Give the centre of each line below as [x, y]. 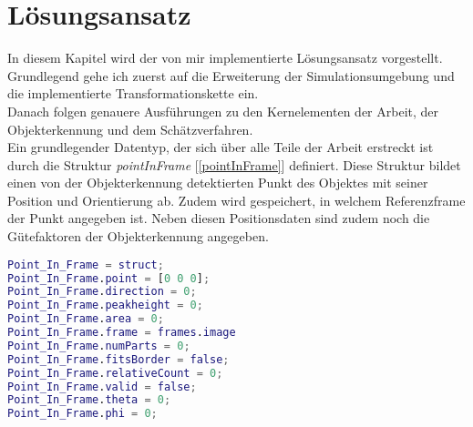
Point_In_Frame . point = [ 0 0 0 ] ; [109, 278]
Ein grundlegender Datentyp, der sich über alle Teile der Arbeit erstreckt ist [221, 147]
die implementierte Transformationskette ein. [133, 93]
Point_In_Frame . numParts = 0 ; [99, 346]
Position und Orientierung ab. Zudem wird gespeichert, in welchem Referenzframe [236, 200]
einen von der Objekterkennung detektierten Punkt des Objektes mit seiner [218, 183]
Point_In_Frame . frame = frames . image [122, 333]
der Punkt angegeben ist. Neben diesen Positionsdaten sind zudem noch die [219, 218]
